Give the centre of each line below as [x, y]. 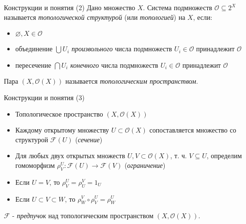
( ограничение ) [145, 165]
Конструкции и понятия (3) [44, 97]
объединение [34, 49]
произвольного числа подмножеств [122, 49]
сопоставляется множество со [193, 130]
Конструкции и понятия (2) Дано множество [70, 7]
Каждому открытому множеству [62, 130]
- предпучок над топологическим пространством [83, 216]
